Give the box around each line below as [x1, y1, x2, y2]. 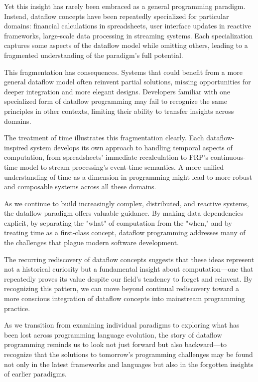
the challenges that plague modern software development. [4, 237, 179, 248]
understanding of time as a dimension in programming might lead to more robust [4, 171, 253, 182]
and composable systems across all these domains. [4, 181, 156, 192]
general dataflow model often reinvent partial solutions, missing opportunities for [4, 76, 251, 87]
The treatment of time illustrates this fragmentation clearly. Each [4, 132, 204, 143]
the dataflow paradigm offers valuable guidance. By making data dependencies [4, 208, 243, 218]
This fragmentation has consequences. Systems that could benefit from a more [4, 66, 243, 77]
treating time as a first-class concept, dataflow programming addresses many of [4, 227, 246, 238]
